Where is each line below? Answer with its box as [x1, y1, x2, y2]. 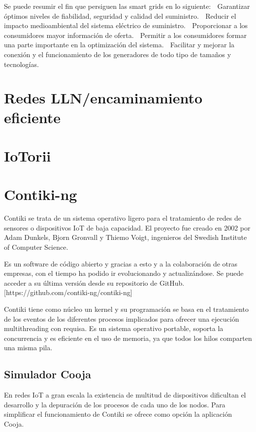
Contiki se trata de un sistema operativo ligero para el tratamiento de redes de [4, 213, 241, 223]
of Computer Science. [4, 242, 68, 252]
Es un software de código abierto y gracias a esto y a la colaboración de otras [4, 258, 238, 268]
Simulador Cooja [4, 366, 91, 382]
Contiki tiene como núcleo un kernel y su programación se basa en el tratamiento [4, 303, 249, 314]
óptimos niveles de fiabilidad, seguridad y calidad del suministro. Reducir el [4, 10, 236, 21]
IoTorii [4, 145, 51, 166]
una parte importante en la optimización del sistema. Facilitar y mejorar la [4, 39, 235, 50]
